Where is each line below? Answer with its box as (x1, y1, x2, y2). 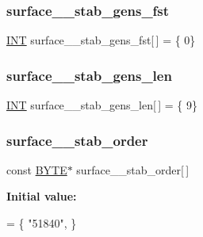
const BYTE (6, 161, 67, 178)
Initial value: (6, 188, 77, 205)
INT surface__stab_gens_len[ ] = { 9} (6, 97, 197, 113)
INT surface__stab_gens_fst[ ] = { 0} (6, 32, 196, 48)
